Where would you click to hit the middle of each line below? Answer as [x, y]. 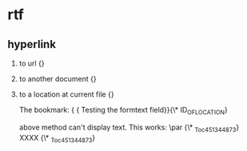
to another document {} [58, 79]
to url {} [32, 63]
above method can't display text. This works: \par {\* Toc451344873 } [129, 128]
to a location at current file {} [66, 94]
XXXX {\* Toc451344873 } [57, 139]
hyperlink [32, 44]
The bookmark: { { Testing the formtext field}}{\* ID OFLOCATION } [124, 111]
